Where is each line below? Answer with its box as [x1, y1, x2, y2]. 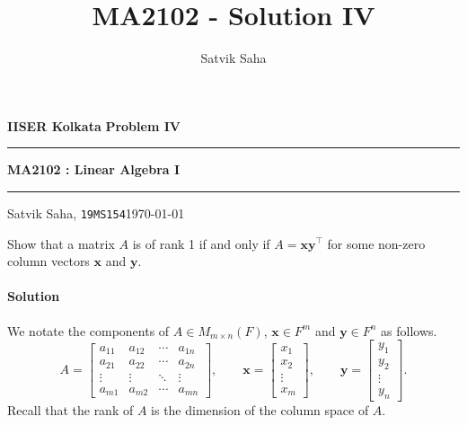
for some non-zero [327, 234, 426, 252]
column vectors [7, 252, 90, 270]
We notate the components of [7, 321, 170, 340]
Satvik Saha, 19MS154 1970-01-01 [7, 203, 185, 222]
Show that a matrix [7, 234, 115, 252]
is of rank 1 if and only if [132, 234, 270, 252]
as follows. [381, 321, 437, 340]
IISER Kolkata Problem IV [7, 116, 181, 135]
